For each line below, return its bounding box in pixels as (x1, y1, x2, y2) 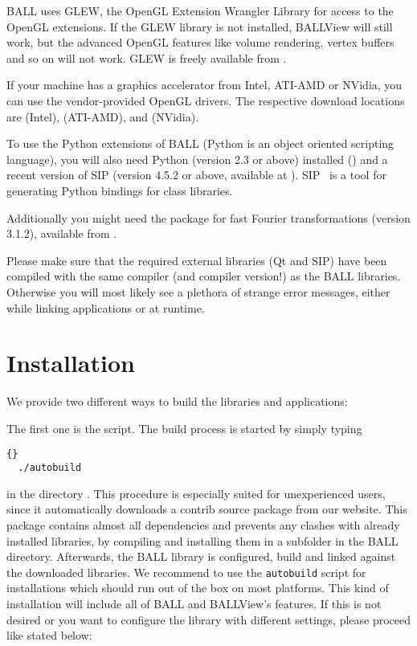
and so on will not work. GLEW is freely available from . (6, 49, 287, 66)
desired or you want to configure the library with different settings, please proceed (6, 611, 411, 628)
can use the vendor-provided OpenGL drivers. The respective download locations (6, 92, 405, 108)
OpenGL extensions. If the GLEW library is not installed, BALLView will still (6, 18, 393, 35)
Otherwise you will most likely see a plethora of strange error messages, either (6, 283, 390, 300)
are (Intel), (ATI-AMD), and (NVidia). (6, 108, 199, 125)
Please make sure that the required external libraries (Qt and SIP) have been (6, 251, 387, 268)
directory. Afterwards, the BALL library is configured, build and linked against (6, 548, 396, 565)
